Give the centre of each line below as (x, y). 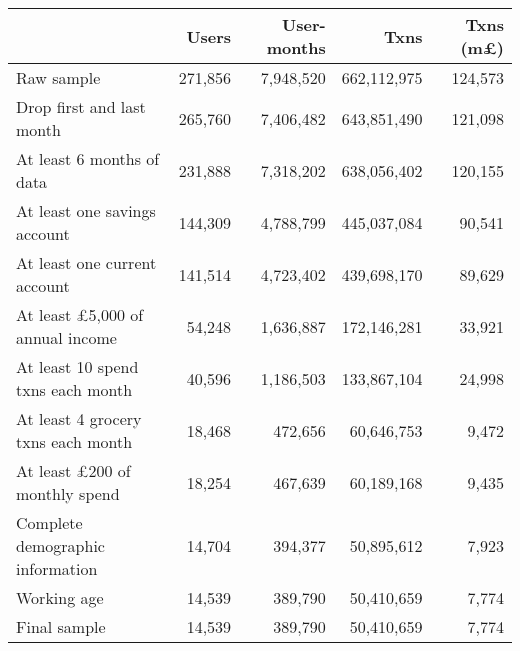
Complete (49, 522)
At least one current (86, 262)
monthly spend (68, 493)
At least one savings (86, 210)
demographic (60, 545)
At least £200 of (73, 470)
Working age (60, 597)
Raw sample (58, 77)
